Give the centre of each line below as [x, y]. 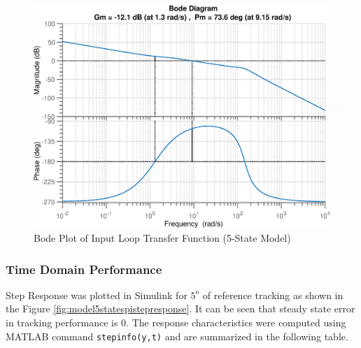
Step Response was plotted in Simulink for [97, 295]
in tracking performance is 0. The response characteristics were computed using [176, 322]
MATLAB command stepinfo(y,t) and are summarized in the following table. [177, 336]
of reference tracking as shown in [273, 295]
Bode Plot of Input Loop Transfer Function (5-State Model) [162, 238]
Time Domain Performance [84, 269]
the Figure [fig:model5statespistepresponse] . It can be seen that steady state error [180, 309]
